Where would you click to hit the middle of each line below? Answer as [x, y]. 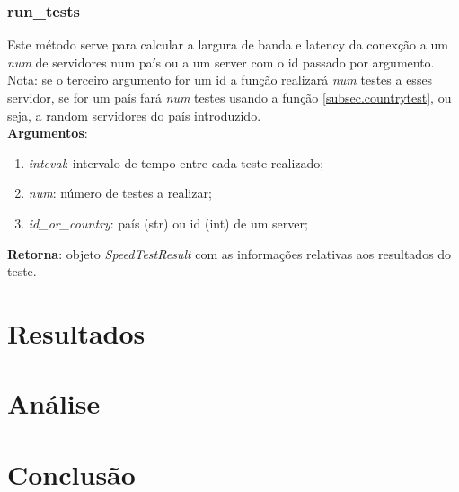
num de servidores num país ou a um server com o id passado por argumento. [221, 62]
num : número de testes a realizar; [120, 193]
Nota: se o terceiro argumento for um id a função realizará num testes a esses [220, 80]
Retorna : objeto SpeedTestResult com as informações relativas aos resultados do [229, 253]
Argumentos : [48, 133]
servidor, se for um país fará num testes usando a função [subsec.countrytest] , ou [229, 97]
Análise [54, 403]
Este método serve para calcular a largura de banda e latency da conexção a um [228, 45]
